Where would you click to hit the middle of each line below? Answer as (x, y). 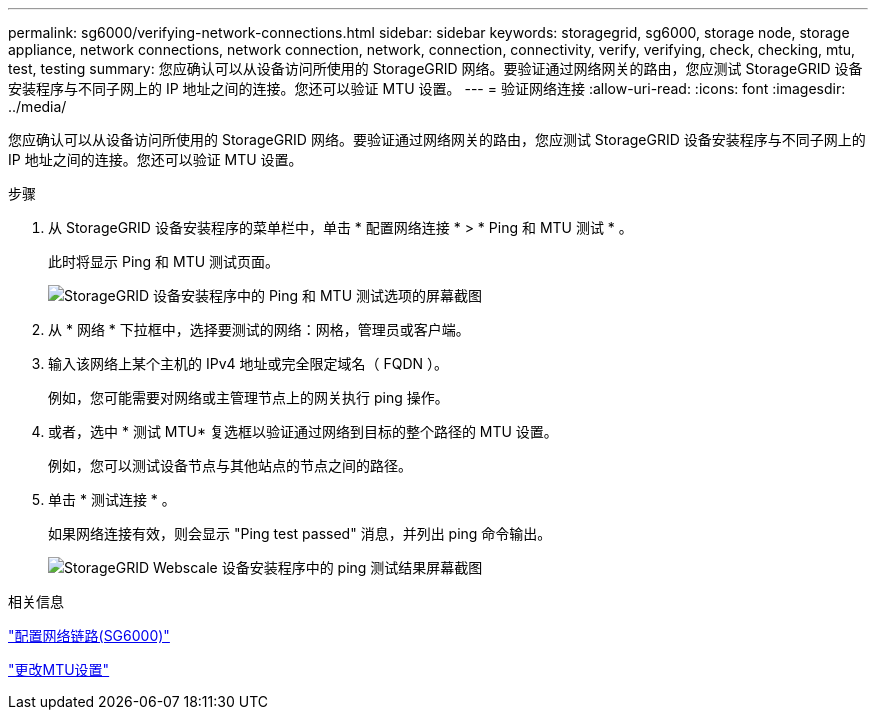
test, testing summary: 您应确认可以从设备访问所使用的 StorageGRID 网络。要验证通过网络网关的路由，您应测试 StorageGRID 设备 (435, 68)
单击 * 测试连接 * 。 (112, 499)
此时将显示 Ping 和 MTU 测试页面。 (164, 261)
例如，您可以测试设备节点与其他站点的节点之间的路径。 (230, 465)
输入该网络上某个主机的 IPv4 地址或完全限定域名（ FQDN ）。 (248, 363)
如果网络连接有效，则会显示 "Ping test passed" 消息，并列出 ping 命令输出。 (300, 533)
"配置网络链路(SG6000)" (89, 635)
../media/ (37, 106)
